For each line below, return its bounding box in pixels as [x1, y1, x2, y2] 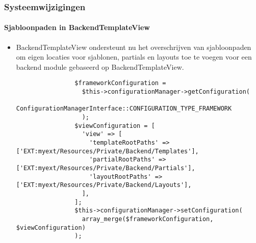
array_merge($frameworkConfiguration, [82, 215, 214, 223]
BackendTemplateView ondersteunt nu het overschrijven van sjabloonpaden [16, 41, 251, 52]
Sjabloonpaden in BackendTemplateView [4, 22, 150, 33]
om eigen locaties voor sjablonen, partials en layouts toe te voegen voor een [16, 51, 252, 62]
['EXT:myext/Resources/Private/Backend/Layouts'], [16, 181, 192, 189]
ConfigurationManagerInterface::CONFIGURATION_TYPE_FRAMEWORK [16, 105, 232, 113]
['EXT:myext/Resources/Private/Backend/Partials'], [16, 164, 195, 172]
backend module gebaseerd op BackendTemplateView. [16, 61, 184, 72]
